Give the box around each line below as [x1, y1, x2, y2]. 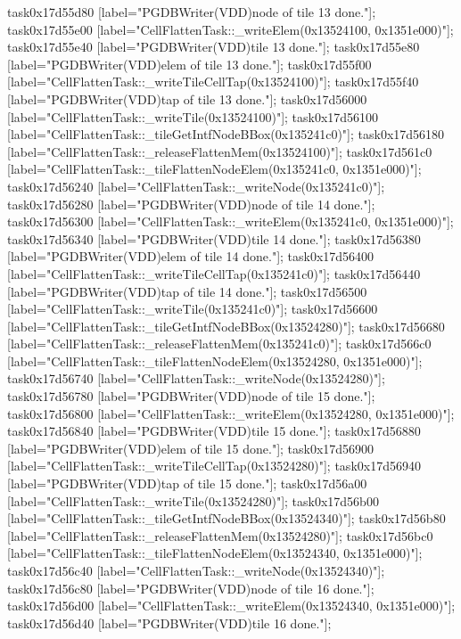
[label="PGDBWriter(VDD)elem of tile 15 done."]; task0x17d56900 [7, 438, 375, 457]
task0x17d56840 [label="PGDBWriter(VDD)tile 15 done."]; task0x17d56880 [7, 422, 421, 440]
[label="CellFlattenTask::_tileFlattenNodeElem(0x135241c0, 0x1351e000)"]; [7, 160, 422, 178]
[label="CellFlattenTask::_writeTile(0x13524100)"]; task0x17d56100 [7, 107, 379, 126]
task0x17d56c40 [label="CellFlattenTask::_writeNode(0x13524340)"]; [7, 561, 385, 579]
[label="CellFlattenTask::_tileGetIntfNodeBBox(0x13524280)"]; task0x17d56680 [7, 316, 445, 335]
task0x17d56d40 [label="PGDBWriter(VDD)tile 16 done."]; [7, 613, 332, 632]
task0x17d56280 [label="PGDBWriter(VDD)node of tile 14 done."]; [7, 194, 375, 213]
